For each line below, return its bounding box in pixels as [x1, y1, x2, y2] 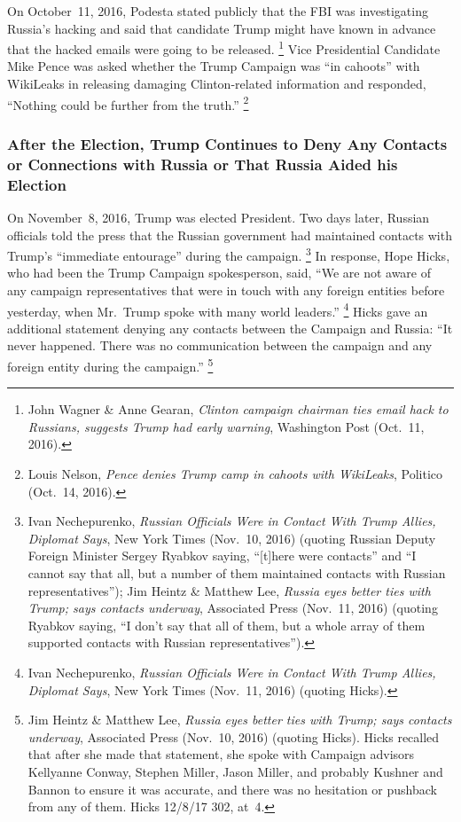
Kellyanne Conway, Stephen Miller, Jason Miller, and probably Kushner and [27, 762, 443, 780]
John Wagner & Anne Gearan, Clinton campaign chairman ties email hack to [27, 400, 449, 419]
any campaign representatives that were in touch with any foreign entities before [7, 280, 445, 299]
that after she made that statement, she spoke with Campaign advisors [27, 745, 415, 763]
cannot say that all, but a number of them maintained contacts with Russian [27, 564, 446, 582]
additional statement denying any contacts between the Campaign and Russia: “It [7, 318, 453, 337]
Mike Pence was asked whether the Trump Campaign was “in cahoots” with [7, 57, 420, 75]
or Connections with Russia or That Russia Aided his [7, 153, 398, 175]
